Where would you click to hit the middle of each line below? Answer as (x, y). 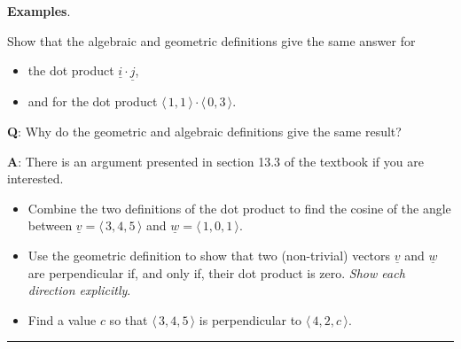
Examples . (39, 11)
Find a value (62, 319)
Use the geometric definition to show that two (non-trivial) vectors (209, 255)
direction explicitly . (79, 290)
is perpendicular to (250, 319)
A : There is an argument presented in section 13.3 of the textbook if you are (215, 161)
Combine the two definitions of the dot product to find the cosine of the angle (239, 208)
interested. (35, 178)
